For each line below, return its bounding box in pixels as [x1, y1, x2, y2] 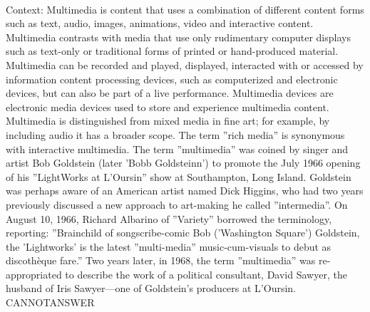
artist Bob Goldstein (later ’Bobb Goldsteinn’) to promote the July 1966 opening [6, 155, 361, 170]
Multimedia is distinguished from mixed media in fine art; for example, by [6, 113, 330, 128]
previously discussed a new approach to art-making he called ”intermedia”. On [6, 197, 348, 212]
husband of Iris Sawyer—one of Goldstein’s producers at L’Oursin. [6, 281, 296, 296]
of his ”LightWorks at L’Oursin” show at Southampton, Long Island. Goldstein [6, 169, 351, 184]
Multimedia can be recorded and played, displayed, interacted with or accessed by [6, 57, 364, 72]
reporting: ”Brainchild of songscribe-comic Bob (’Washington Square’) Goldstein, [6, 225, 360, 240]
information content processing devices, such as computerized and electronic [6, 71, 338, 86]
